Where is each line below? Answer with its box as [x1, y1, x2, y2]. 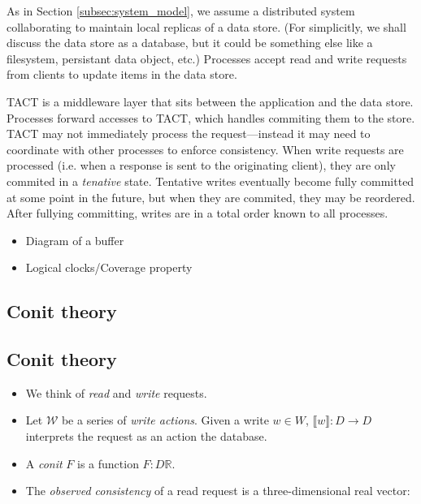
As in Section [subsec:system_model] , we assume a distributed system [7, 2, 355, 19]
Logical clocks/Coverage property [25, 259, 193, 276]
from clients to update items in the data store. [7, 66, 237, 83]
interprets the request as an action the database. [25, 428, 267, 445]
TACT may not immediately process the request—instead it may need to [7, 125, 371, 142]
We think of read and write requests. [25, 384, 207, 401]
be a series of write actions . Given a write [61, 411, 269, 429]
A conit [25, 454, 63, 472]
